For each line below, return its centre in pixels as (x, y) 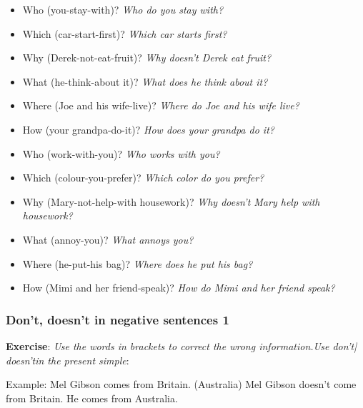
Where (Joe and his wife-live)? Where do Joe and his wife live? (161, 105)
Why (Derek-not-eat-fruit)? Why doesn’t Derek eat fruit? (147, 58)
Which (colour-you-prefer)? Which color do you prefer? (143, 178)
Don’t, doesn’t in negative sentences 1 (118, 319)
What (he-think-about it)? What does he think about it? (145, 81)
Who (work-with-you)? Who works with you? (121, 153)
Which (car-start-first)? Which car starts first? (125, 33)
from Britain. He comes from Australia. (92, 398)
